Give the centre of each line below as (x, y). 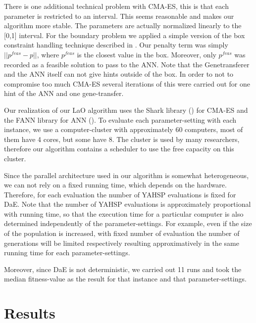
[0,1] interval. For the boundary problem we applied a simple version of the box (125, 35)
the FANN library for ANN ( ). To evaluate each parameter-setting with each (120, 119)
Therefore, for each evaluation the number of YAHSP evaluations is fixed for (120, 194)
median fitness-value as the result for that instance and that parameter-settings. (125, 279)
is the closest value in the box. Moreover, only (147, 54)
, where (48, 54)
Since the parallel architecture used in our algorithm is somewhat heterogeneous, (127, 175)
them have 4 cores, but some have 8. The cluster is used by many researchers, (122, 139)
